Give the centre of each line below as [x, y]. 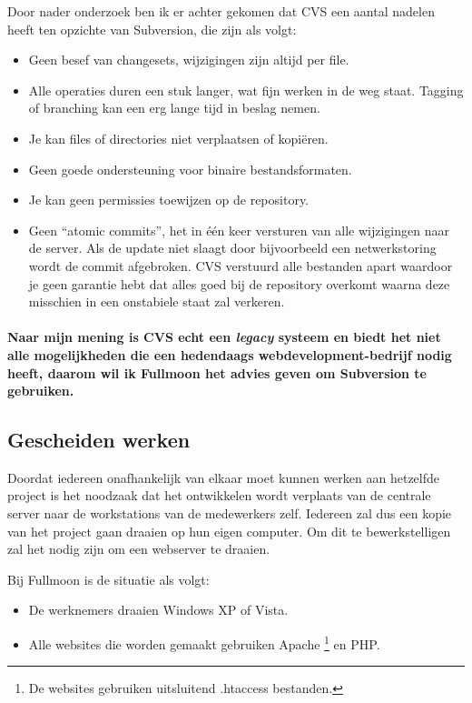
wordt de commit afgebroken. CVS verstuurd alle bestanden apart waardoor [241, 265]
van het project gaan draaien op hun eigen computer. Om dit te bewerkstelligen [229, 531]
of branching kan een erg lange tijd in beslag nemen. [174, 108]
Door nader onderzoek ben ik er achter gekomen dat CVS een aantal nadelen [221, 11]
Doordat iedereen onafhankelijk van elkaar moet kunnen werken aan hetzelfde [223, 477]
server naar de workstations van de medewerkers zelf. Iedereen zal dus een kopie [230, 513]
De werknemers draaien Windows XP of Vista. [158, 610]
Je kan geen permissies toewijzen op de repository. [169, 200]
